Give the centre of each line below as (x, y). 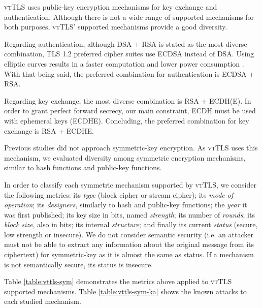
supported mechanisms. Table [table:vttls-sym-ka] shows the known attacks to (125, 291)
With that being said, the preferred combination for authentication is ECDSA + (129, 73)
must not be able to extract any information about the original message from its (129, 244)
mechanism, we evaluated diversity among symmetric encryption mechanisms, (125, 157)
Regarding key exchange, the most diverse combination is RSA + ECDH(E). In (128, 100)
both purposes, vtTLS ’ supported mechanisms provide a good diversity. (116, 27)
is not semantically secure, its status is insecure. (79, 264)
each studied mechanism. (43, 301)
